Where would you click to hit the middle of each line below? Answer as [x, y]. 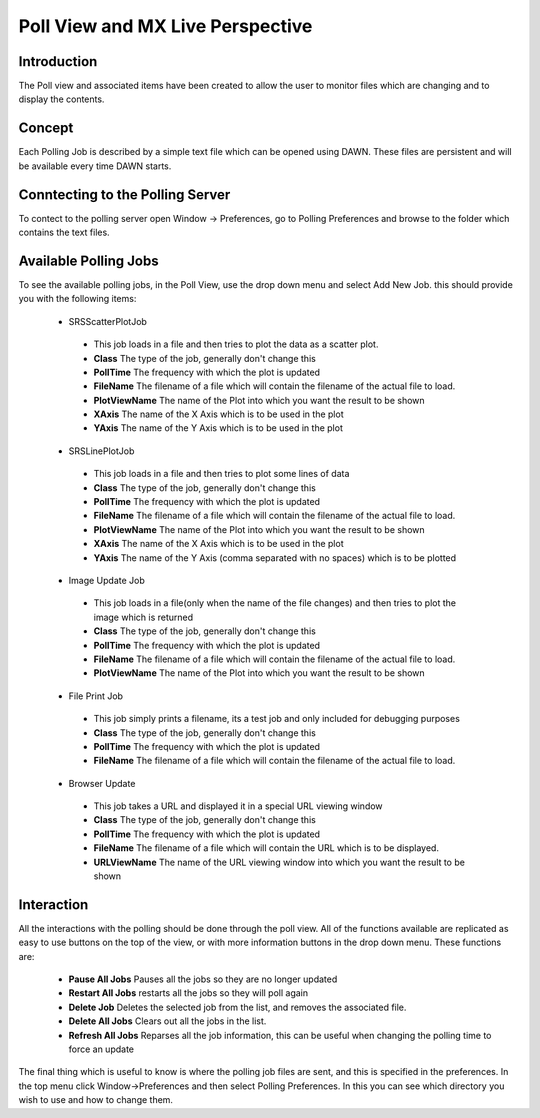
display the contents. [61, 99]
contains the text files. [64, 232]
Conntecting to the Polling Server [124, 194]
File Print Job [96, 696]
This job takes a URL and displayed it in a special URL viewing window [238, 806]
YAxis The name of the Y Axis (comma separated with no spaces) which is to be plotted [275, 557]
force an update [101, 1049]
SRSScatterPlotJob [107, 321]
